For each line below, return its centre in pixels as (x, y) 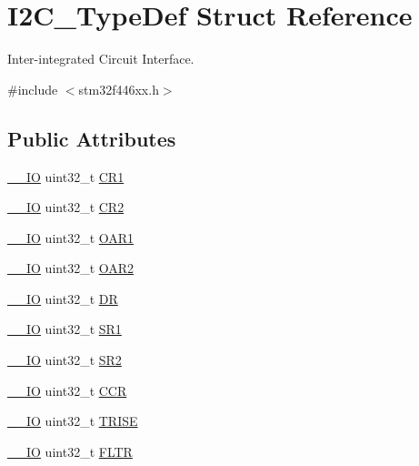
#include (33, 89)
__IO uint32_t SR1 (65, 329)
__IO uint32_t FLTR (70, 451)
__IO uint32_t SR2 (65, 360)
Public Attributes (92, 138)
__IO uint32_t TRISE (73, 421)
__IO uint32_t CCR (67, 390)
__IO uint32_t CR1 (66, 176)
